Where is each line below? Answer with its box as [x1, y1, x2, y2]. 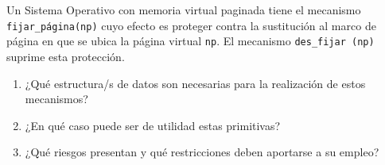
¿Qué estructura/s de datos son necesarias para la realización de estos [25, 75, 366, 91]
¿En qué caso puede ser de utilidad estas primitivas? [25, 117, 281, 133]
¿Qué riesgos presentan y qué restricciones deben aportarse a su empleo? [25, 144, 379, 160]
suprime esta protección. [6, 48, 125, 64]
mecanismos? [25, 90, 88, 107]
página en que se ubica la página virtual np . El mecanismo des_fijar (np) [6, 33, 375, 49]
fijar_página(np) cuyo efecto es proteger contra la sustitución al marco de [6, 17, 376, 33]
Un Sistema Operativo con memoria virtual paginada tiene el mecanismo [6, 2, 361, 17]
